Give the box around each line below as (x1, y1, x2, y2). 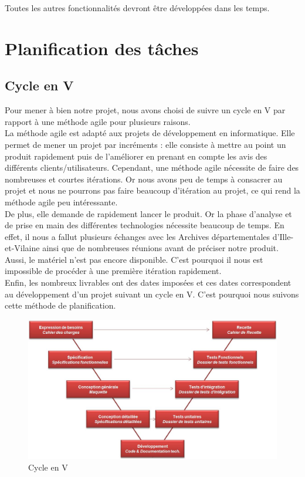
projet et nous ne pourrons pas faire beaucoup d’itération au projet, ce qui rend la (5, 184, 300, 197)
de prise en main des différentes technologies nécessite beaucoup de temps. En (5, 219, 284, 231)
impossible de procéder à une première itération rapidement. (5, 265, 222, 277)
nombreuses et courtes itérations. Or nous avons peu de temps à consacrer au (5, 172, 283, 185)
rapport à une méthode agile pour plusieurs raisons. (5, 115, 191, 127)
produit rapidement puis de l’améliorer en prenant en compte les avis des (5, 150, 267, 162)
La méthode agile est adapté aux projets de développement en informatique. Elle (5, 127, 295, 139)
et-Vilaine (5, 242, 40, 254)
